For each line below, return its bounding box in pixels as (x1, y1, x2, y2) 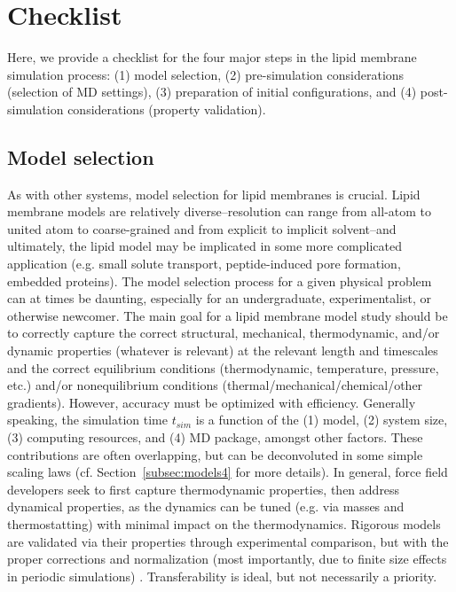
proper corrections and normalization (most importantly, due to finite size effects (7, 549, 447, 568)
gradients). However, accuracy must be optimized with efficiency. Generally (7, 393, 416, 411)
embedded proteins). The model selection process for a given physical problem (7, 271, 432, 290)
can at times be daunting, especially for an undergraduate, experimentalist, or (7, 289, 432, 308)
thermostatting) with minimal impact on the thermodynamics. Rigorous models (7, 514, 441, 533)
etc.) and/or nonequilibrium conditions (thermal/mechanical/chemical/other (7, 376, 423, 394)
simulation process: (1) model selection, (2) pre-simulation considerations (7, 65, 405, 83)
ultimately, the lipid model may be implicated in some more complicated (7, 237, 402, 255)
